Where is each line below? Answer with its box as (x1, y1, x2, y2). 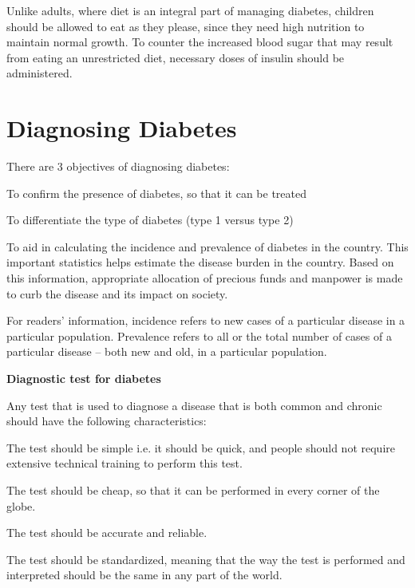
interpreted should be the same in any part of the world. (6, 566, 283, 583)
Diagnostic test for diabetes (6, 370, 161, 387)
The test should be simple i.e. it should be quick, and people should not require (6, 439, 395, 456)
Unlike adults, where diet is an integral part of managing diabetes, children (6, 2, 374, 18)
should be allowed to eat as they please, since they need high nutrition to (6, 18, 365, 34)
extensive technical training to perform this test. (6, 455, 243, 472)
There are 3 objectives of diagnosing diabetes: (6, 158, 230, 175)
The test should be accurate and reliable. (6, 524, 207, 541)
